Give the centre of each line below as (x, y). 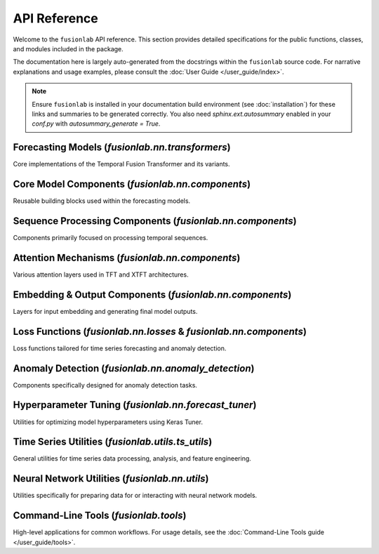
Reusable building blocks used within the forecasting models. (102, 201)
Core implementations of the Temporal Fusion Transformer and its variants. (122, 164)
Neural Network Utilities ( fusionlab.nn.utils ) (111, 479)
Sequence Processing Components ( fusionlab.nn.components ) (155, 221)
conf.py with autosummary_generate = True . (96, 124)
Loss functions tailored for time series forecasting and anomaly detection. (120, 348)
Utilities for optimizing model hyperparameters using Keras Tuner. (108, 422)
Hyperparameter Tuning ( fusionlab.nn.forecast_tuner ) (135, 405)
